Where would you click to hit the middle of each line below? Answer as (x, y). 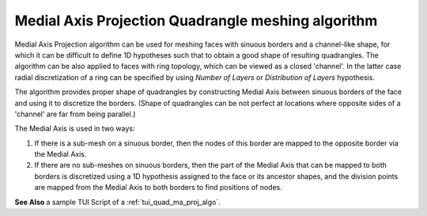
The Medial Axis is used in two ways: (75, 129)
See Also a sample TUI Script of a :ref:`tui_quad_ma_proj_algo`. (117, 202)
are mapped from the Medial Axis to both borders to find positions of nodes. (158, 188)
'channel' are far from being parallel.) (75, 114)
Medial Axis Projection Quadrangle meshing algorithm (196, 21)
